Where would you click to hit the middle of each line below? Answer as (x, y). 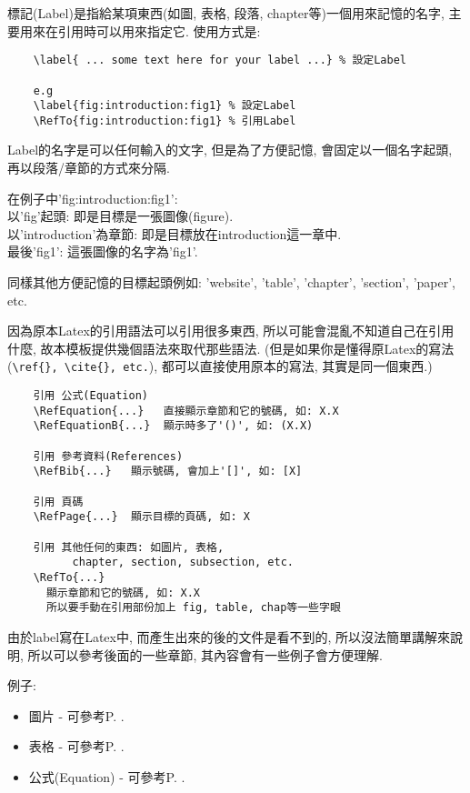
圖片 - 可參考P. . (76, 715)
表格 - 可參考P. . (76, 746)
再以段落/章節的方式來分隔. (89, 168)
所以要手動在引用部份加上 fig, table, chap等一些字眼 (193, 608)
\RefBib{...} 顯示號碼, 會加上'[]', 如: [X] (168, 472)
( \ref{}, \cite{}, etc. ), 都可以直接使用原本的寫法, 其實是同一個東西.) (220, 366)
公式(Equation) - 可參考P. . (107, 776)
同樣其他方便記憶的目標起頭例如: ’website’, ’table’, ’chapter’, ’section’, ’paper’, (231, 282)
